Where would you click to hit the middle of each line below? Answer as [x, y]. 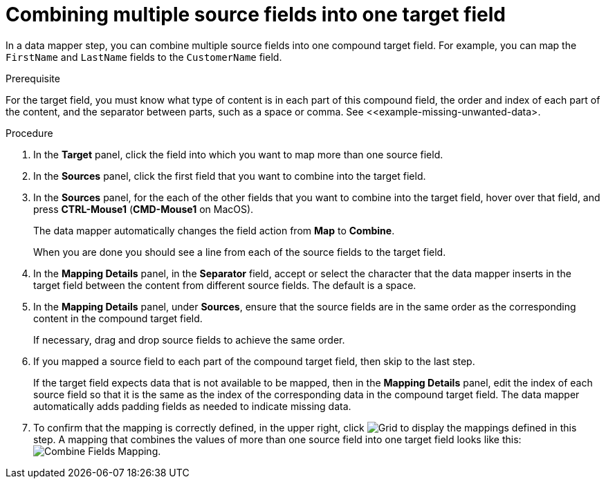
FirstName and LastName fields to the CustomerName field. [144, 57]
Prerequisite [33, 78]
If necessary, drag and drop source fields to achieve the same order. [189, 339]
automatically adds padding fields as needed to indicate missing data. [192, 406]
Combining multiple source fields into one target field [256, 15]
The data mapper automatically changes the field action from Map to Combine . [214, 230]
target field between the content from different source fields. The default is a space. [225, 285]
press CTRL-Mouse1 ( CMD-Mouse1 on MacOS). [144, 209]
